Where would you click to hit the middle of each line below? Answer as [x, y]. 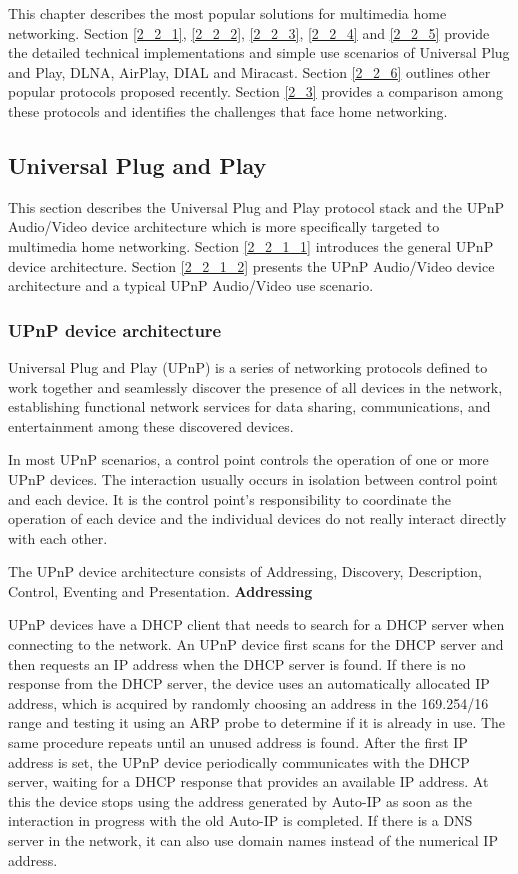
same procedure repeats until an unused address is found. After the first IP [238, 742]
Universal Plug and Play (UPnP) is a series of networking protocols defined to [248, 366]
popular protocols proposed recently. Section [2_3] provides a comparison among [255, 91]
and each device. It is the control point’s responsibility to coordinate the [229, 498]
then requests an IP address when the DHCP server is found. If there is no [237, 663]
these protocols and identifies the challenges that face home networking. [228, 110]
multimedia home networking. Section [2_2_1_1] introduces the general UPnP [251, 245]
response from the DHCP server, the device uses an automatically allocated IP [249, 683]
